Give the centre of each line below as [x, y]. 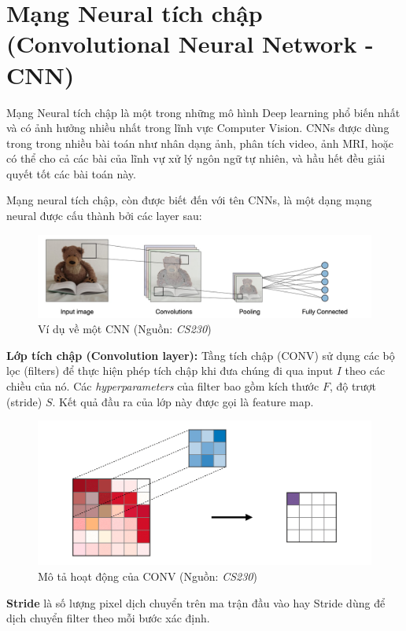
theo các [365, 371]
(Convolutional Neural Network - [190, 44]
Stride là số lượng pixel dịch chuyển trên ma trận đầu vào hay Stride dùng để [196, 602]
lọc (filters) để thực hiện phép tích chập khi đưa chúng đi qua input [170, 371]
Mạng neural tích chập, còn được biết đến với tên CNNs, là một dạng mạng [189, 200]
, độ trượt [353, 386]
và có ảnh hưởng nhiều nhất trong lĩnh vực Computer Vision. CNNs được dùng [198, 128]
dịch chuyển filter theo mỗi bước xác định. [108, 618]
